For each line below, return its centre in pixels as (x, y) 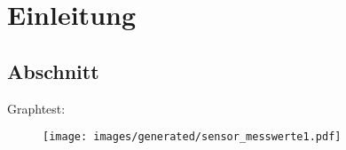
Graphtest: (36, 108)
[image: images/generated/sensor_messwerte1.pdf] (192, 137)
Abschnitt (53, 71)
